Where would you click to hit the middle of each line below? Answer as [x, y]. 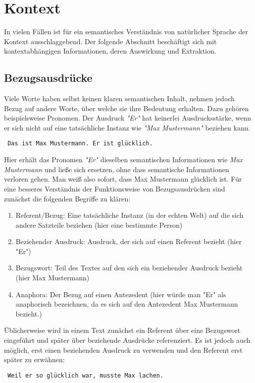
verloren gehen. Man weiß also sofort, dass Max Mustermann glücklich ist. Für [123, 179]
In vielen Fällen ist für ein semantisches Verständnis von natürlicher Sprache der [126, 32]
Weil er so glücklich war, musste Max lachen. [86, 375]
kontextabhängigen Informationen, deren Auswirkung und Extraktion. [110, 51]
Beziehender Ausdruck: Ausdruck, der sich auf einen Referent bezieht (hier [129, 241]
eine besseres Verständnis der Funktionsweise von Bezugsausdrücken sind [115, 188]
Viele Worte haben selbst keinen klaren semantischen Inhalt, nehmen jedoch [119, 98]
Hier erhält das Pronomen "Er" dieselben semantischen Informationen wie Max [124, 160]
